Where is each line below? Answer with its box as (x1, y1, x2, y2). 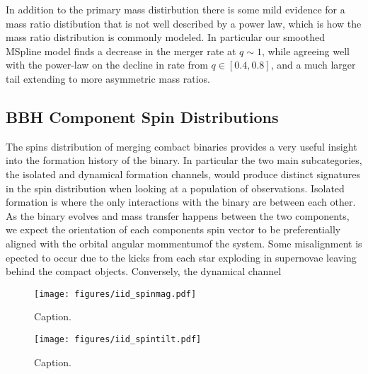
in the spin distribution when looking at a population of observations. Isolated (6, 180, 345, 195)
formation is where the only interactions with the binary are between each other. (6, 194, 356, 209)
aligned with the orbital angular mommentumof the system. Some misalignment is (6, 235, 362, 250)
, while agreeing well (261, 43, 350, 58)
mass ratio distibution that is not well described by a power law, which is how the (6, 16, 362, 30)
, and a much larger (270, 57, 356, 72)
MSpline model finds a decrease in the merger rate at (6, 43, 236, 58)
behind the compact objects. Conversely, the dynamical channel (6, 264, 282, 279)
